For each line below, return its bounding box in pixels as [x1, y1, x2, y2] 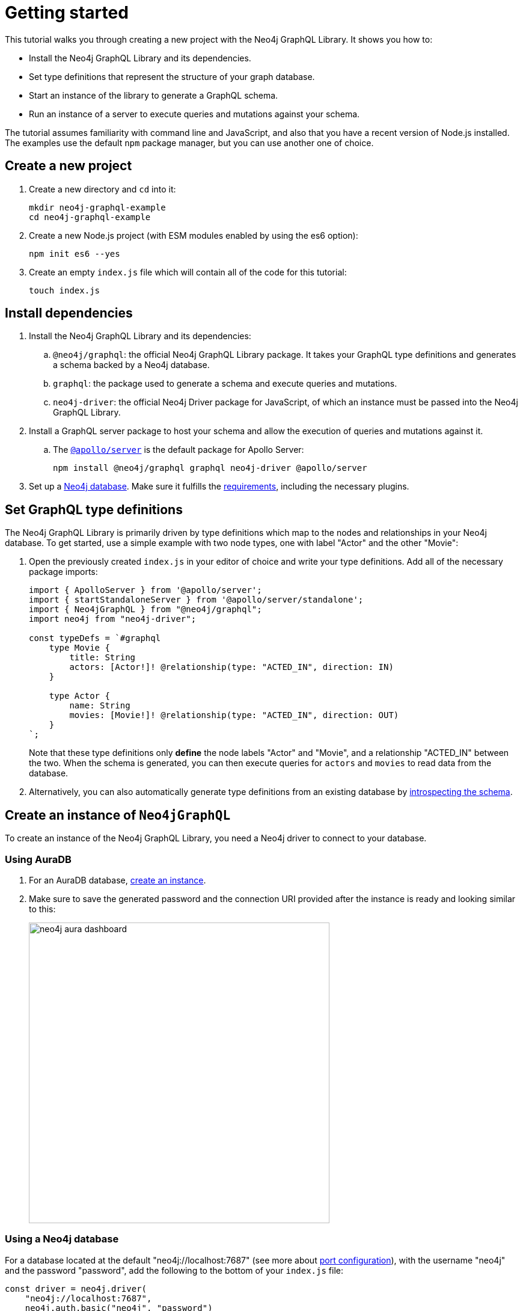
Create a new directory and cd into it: [29, 183, 176, 194]
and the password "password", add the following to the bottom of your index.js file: [5, 1265, 344, 1276]
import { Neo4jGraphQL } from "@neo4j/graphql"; [29, 604, 262, 615]
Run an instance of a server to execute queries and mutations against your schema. [29, 108, 360, 119]
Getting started [5, 2, 129, 23]
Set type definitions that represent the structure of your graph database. [29, 71, 315, 82]
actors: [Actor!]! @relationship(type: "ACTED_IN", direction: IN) [69, 662, 394, 672]
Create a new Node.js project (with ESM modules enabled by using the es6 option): [29, 230, 358, 241]
